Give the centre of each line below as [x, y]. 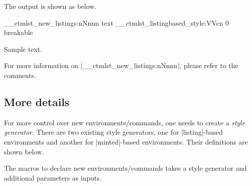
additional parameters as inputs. [53, 177]
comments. [20, 75]
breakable [18, 32]
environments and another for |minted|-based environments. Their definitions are [126, 141]
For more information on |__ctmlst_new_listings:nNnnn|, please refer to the [121, 65]
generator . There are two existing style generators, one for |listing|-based [113, 132]
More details [37, 101]
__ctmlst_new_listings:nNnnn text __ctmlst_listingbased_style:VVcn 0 [116, 22]
